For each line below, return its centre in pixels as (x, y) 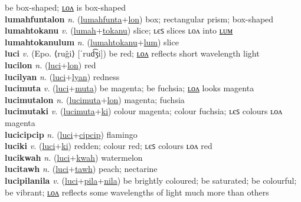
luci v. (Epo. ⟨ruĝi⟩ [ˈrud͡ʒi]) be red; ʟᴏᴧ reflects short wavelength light (132, 53)
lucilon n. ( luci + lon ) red (50, 64)
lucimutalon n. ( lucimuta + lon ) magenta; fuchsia (95, 99)
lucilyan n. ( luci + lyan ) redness (62, 76)
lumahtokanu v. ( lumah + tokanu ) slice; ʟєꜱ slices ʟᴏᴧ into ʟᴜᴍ (119, 30)
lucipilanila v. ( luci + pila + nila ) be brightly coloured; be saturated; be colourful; (151, 180)
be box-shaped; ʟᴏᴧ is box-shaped (65, 7)
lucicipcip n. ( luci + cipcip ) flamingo (71, 134)
